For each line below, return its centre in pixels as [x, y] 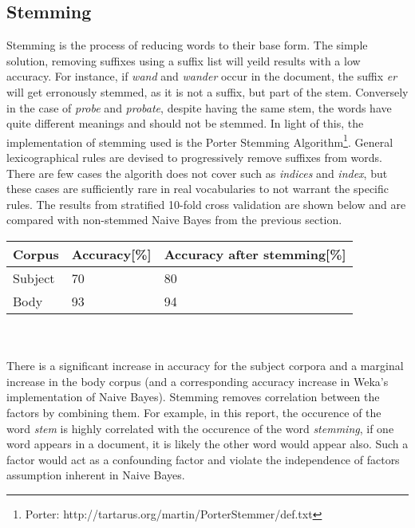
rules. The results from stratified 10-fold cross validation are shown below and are [206, 204]
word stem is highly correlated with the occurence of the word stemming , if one [200, 428]
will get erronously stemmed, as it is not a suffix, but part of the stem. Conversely [207, 91]
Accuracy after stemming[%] [255, 254]
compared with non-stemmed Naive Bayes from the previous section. [174, 220]
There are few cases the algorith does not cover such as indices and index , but [197, 173]
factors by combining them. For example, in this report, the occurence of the [194, 412]
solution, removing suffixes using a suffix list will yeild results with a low [184, 60]
